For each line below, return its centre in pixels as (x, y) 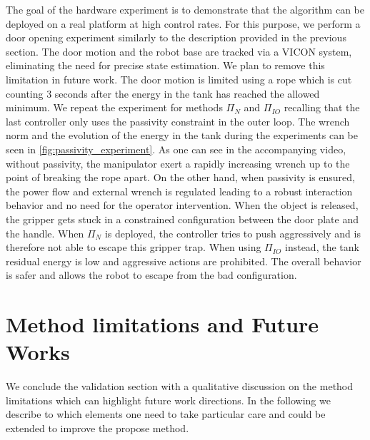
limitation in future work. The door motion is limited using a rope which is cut (179, 79)
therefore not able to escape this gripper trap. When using (134, 247)
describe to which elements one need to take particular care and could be (166, 414)
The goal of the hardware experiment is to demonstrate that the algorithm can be (185, 9)
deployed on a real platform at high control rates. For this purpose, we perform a (183, 23)
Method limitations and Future (162, 324)
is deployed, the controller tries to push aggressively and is (232, 233)
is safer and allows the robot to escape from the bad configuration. (151, 275)
